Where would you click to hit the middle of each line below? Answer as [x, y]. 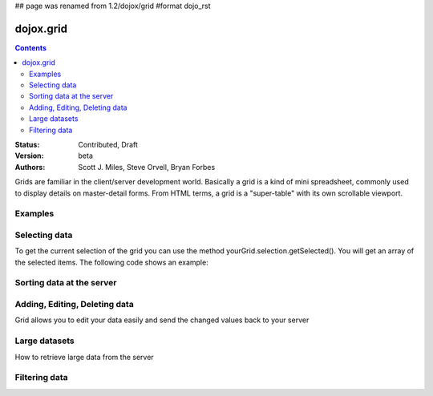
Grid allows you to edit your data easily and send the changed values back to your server [162, 320]
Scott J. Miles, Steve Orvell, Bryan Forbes [147, 167]
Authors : [30, 167]
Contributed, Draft [108, 145]
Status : [27, 145]
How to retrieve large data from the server [84, 357]
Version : [29, 156]
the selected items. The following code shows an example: [111, 262]
